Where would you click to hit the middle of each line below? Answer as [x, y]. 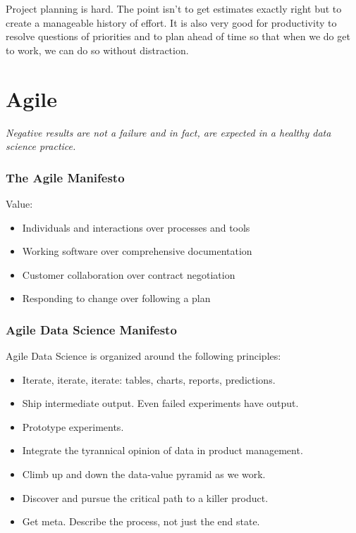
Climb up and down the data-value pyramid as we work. [144, 474]
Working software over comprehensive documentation [137, 251]
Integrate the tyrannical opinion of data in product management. [162, 450]
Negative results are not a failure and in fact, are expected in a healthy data [168, 132]
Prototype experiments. [73, 426]
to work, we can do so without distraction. [97, 50]
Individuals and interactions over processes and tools [136, 227]
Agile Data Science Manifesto [91, 329]
